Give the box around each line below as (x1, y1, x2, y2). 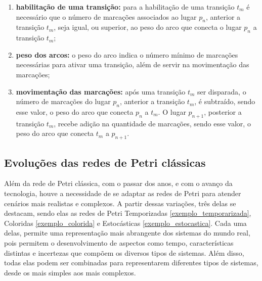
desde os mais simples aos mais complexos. (4, 267, 136, 277)
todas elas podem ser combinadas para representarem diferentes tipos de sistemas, (4, 257, 258, 268)
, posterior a (204, 106, 242, 117)
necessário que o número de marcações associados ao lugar (16, 11, 197, 22)
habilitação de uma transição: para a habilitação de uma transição (16, 2, 235, 12)
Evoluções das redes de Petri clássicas (4, 154, 206, 170)
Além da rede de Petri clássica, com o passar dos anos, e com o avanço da (4, 178, 233, 189)
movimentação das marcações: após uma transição (16, 86, 186, 97)
